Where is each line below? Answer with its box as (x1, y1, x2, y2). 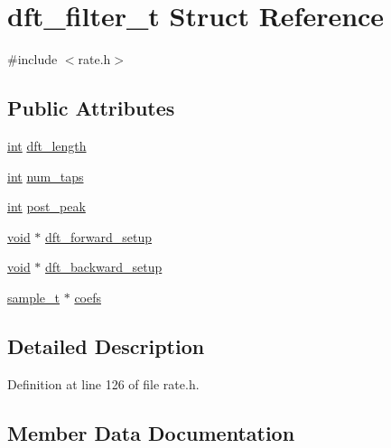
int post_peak (7, 197, 86, 216)
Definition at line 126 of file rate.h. (7, 374, 200, 393)
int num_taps (7, 166, 84, 185)
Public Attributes (7, 94, 175, 122)
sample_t (7, 287, 61, 306)
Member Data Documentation (7, 418, 295, 446)
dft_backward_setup (45, 257, 163, 276)
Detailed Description (7, 331, 205, 359)
